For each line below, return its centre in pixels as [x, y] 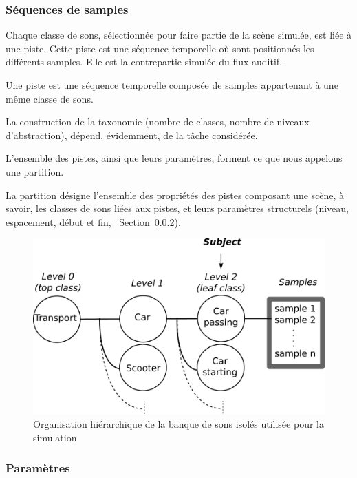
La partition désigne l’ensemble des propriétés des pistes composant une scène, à [175, 195]
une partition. [35, 171]
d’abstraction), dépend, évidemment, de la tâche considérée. [132, 135]
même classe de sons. [50, 98]
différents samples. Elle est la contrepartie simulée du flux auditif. [144, 62]
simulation [55, 437]
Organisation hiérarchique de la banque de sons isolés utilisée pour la [178, 424]
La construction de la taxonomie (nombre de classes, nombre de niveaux [158, 122]
